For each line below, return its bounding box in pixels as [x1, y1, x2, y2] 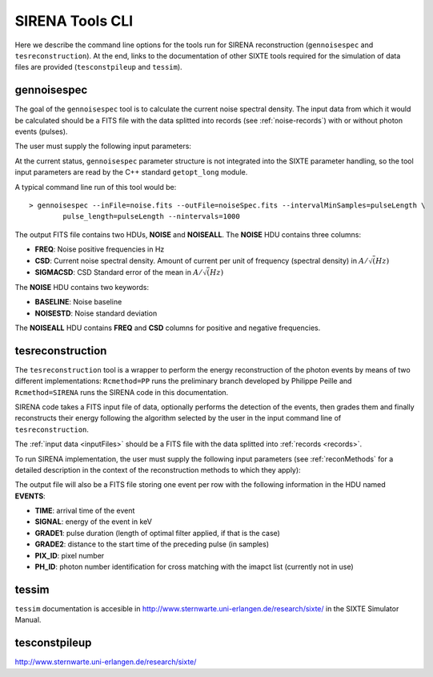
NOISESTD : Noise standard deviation [34, 308, 158, 318]
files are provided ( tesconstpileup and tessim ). [14, 62, 183, 72]
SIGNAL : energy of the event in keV [34, 517, 152, 526]
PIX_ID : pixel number [34, 550, 105, 560]
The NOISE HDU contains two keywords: [14, 282, 150, 292]
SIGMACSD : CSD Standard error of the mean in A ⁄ [34, 267, 202, 276]
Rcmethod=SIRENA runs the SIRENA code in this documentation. [14, 387, 229, 397]
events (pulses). [14, 127, 68, 136]
